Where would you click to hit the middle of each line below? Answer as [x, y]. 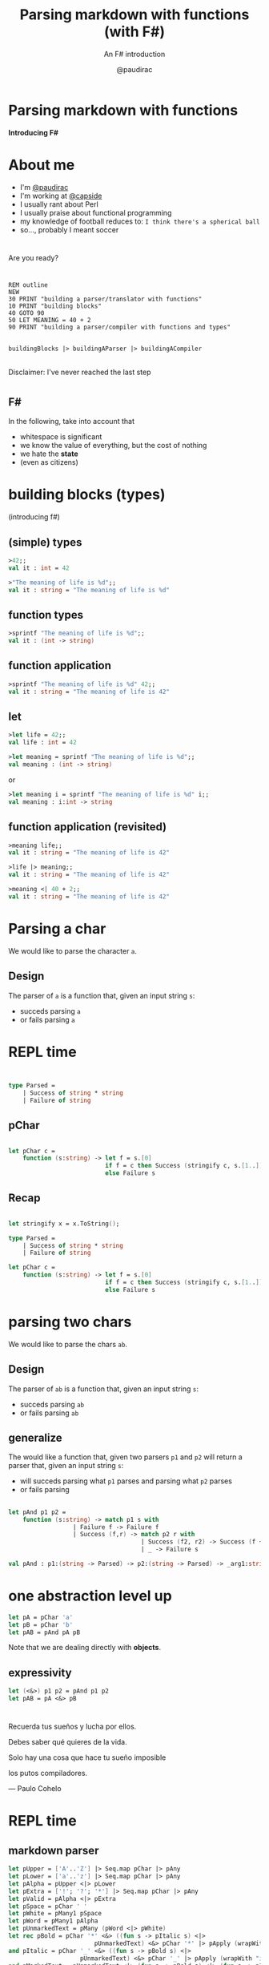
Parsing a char [57, 928]
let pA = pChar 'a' [41, 1617]
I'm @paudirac [44, 187]
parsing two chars [70, 1322]
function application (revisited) [88, 827]
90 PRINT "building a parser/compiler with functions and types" [119, 327]
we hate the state [49, 454]
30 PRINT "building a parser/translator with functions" [105, 299]
